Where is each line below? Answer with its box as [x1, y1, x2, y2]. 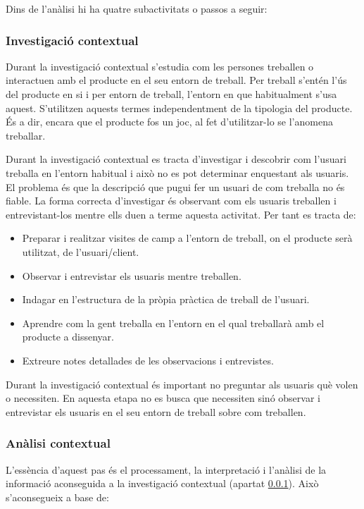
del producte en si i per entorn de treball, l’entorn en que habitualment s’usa [6, 87, 337, 101]
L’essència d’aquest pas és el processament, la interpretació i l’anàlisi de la [6, 462, 327, 477]
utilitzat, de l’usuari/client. [22, 244, 139, 259]
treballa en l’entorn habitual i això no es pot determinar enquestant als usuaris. [6, 165, 349, 180]
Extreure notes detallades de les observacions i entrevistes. [22, 352, 274, 367]
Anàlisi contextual [6, 434, 111, 452]
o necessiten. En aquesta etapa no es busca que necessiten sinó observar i [6, 391, 320, 405]
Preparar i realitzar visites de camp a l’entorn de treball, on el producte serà [22, 231, 353, 245]
